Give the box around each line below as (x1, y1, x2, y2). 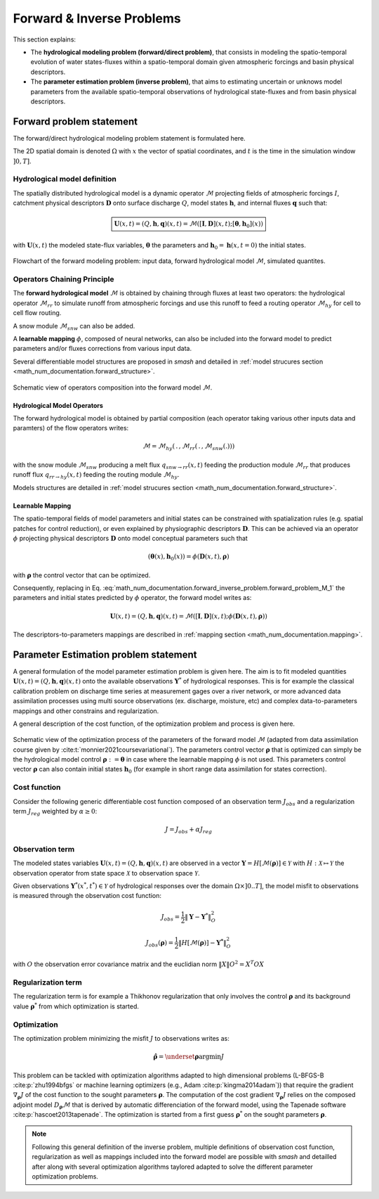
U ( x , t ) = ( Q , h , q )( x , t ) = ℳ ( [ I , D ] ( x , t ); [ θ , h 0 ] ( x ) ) (114, 220, 263, 230)
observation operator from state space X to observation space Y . (13, 868, 200, 877)
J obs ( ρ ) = (145, 939, 174, 949)
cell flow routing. (13, 309, 62, 317)
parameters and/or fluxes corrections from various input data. (13, 345, 192, 353)
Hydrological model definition (13, 174, 117, 184)
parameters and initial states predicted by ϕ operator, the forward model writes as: (13, 594, 252, 602)
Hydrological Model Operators (13, 401, 103, 409)
